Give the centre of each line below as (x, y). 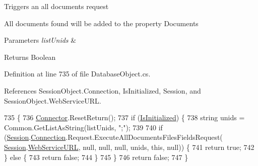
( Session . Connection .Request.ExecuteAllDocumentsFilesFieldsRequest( (113, 137)
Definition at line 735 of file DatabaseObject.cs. (77, 74)
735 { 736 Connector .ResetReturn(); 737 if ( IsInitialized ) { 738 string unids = (124, 117)
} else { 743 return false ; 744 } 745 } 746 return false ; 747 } (96, 157)
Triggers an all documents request (56, 6)
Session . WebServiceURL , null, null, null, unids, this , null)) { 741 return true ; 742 (129, 147)
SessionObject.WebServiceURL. (53, 100)
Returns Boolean (30, 57)
